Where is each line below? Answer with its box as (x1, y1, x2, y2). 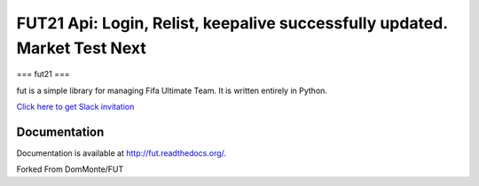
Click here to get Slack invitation (16, 102, 135, 112)
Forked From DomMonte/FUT (16, 164, 124, 174)
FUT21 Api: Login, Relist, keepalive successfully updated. (16, 13, 448, 33)
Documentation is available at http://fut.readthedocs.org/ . (16, 148, 226, 159)
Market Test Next (16, 38, 146, 58)
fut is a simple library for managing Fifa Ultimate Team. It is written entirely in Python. (16, 85, 328, 96)
